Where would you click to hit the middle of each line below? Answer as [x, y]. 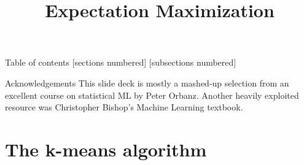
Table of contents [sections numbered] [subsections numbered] [121, 62]
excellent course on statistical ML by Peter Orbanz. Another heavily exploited [152, 95]
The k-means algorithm [106, 149]
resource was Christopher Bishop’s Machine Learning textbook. [124, 107]
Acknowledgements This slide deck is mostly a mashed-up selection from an [147, 82]
